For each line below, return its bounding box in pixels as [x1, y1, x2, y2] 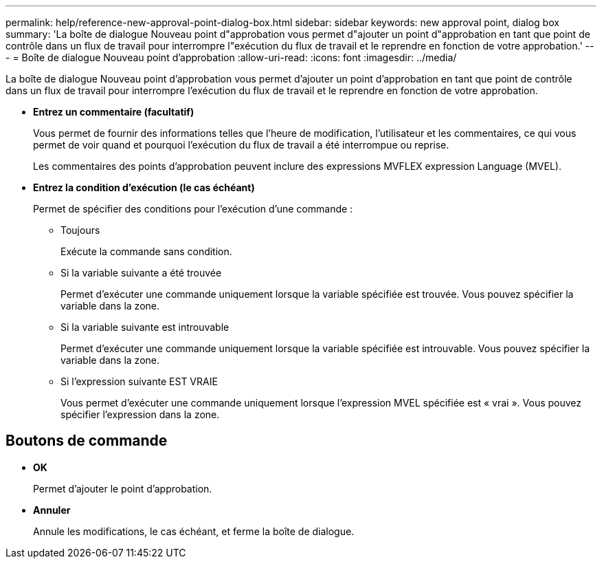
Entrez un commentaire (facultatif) [33, 106, 194, 118]
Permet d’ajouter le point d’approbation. [33, 482, 212, 495]
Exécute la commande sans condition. [60, 246, 232, 257]
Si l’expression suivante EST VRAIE [60, 376, 218, 387]
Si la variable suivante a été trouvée [60, 267, 222, 279]
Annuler [33, 503, 71, 516]
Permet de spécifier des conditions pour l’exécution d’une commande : [33, 203, 353, 215]
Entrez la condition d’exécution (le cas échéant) [33, 182, 255, 193]
